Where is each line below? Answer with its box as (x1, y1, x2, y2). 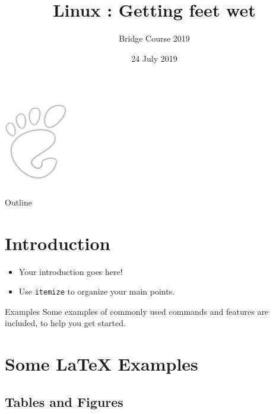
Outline (5, 195, 32, 208)
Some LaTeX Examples (5, 352, 198, 376)
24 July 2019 (131, 52, 177, 64)
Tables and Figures (5, 392, 123, 410)
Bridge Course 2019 (119, 32, 190, 45)
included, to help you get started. (5, 317, 126, 329)
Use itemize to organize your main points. (18, 285, 175, 298)
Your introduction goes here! (18, 265, 123, 277)
